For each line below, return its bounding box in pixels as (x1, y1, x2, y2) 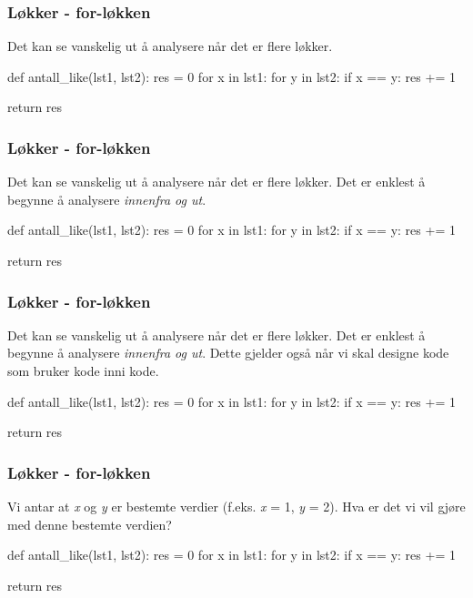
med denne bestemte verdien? (7, 514, 172, 533)
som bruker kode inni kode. (7, 361, 159, 380)
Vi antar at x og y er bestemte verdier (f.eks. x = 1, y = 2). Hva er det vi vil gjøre (7, 497, 466, 515)
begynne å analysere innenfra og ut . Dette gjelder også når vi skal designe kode (7, 343, 449, 362)
